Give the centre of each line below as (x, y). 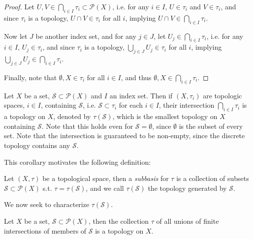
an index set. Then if (141, 95)
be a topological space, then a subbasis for (106, 178)
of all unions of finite (188, 221)
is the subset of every (211, 126)
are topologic (222, 95)
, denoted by (72, 116)
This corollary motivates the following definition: (78, 162)
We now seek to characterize (47, 204)
